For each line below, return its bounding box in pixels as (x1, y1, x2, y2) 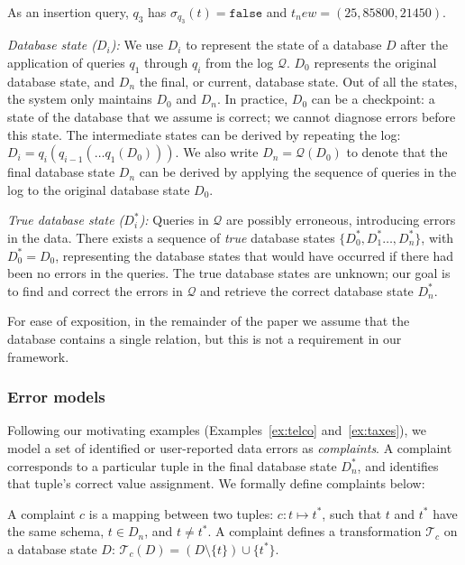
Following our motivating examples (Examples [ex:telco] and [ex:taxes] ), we (7, 421, 427, 440)
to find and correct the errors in (7, 281, 183, 300)
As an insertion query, (7, 3, 129, 21)
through (144, 53, 188, 71)
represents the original (314, 53, 437, 71)
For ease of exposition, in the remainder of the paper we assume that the (7, 311, 410, 330)
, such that (322, 504, 382, 523)
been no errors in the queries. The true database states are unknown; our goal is (7, 264, 451, 282)
